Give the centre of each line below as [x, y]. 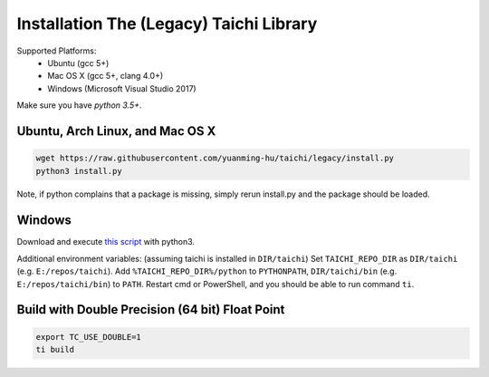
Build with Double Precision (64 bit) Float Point [151, 309]
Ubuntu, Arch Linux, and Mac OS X [116, 131]
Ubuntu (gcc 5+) [78, 63]
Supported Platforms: [57, 51]
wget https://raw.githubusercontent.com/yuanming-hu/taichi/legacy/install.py [215, 158]
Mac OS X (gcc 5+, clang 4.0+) [105, 76]
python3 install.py [79, 171]
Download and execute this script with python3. [105, 242]
